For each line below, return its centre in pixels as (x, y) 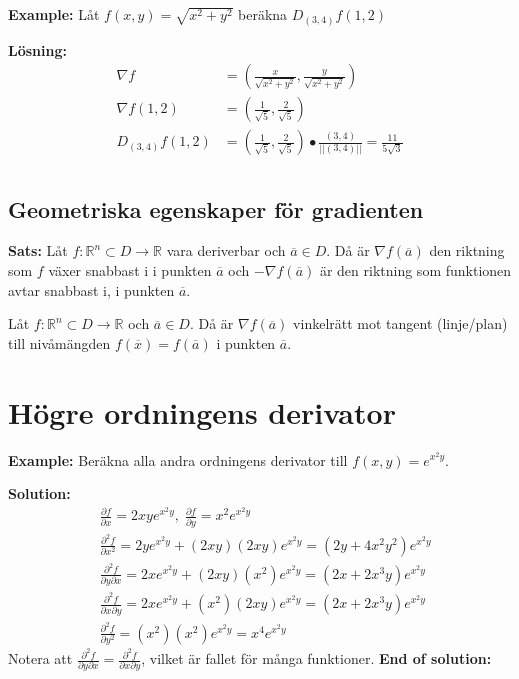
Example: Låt (54, 14)
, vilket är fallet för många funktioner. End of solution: (316, 658)
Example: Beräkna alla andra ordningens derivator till (178, 459)
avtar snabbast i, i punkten (91, 289)
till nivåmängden (59, 342)
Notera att (40, 658)
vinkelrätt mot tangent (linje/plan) (400, 323)
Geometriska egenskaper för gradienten (216, 208)
